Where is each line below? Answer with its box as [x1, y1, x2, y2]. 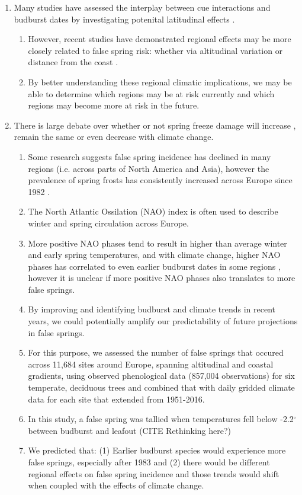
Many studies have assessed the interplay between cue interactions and [14, 1, 271, 13]
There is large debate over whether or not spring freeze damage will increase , [14, 119, 296, 131]
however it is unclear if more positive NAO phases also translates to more [28, 272, 295, 284]
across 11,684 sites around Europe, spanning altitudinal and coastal [28, 357, 274, 370]
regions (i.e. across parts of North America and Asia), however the [28, 162, 269, 174]
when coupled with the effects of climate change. [28, 479, 204, 491]
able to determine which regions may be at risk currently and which [28, 87, 275, 100]
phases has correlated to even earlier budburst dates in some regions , [28, 260, 281, 272]
